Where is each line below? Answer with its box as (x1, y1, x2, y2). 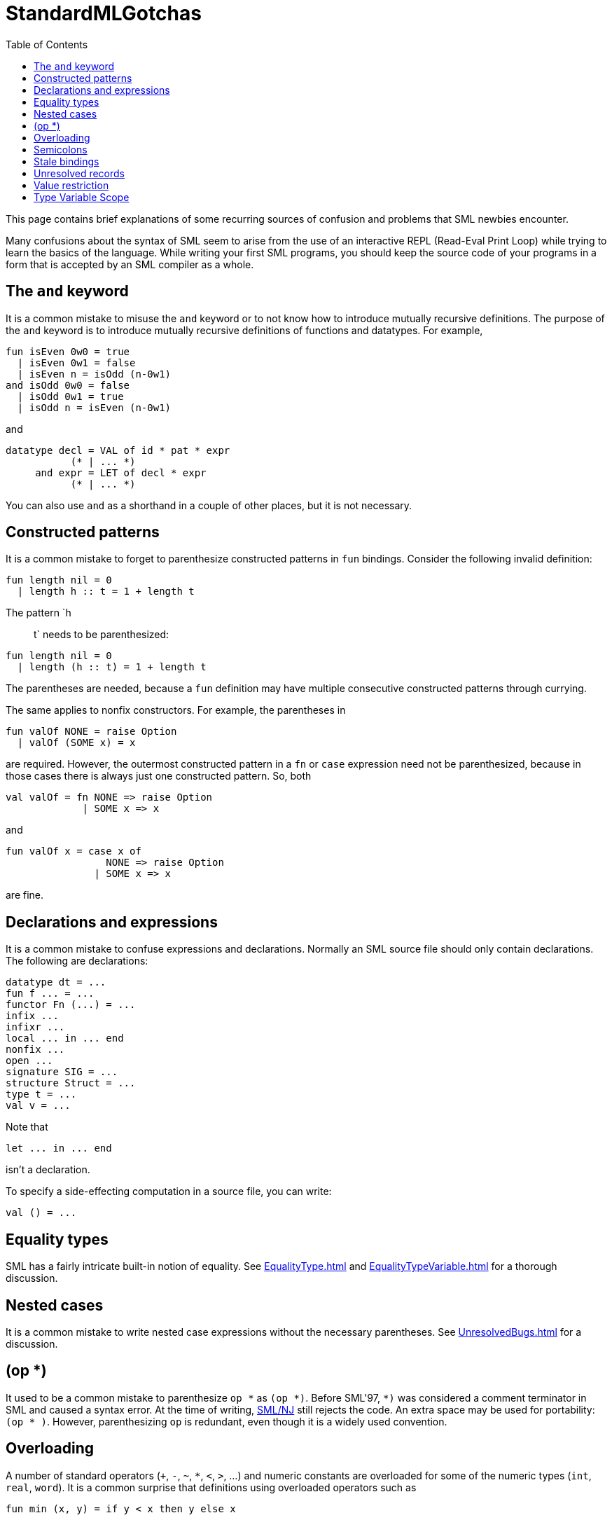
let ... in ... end (6, 1142, 112, 1154)
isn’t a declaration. (6, 1163, 90, 1176)
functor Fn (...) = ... (6, 999, 136, 1011)
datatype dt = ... (6, 976, 106, 988)
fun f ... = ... (6, 988, 95, 1000)
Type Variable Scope (34, 191, 130, 203)
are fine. (6, 889, 44, 901)
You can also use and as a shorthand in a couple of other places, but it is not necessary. (6, 499, 412, 511)
